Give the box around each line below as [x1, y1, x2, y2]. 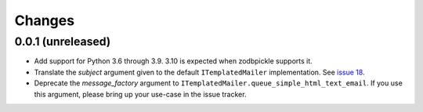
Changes [14, 12, 74, 29]
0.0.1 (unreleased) [14, 34, 111, 49]
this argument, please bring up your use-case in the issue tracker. [34, 89, 247, 99]
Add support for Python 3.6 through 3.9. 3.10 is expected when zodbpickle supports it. [34, 56, 313, 66]
